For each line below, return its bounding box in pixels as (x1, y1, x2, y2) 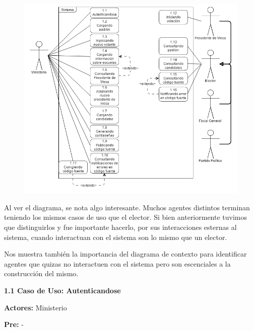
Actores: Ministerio (4, 302, 67, 312)
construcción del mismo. (4, 268, 79, 279)
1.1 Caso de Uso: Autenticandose (4, 285, 121, 295)
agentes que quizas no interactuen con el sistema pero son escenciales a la (4, 258, 231, 269)
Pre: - (4, 319, 24, 329)
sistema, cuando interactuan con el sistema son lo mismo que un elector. (4, 231, 227, 242)
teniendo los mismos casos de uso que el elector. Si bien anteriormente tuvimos (4, 212, 247, 222)
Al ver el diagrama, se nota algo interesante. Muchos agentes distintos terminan (4, 202, 250, 212)
